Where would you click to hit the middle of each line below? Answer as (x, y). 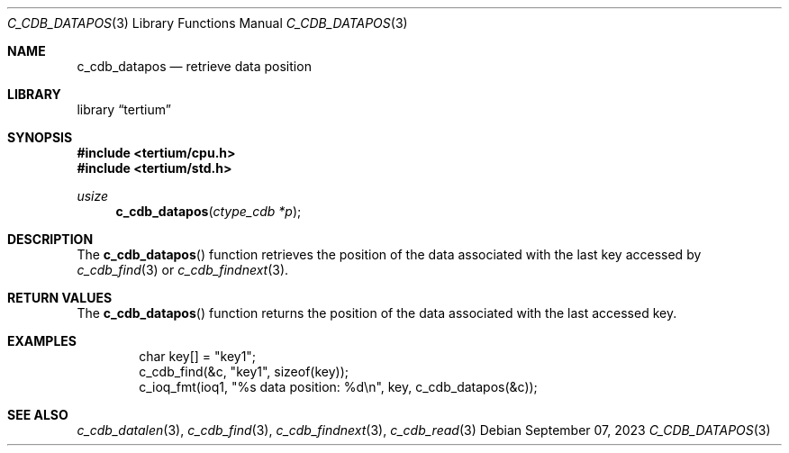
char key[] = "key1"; (198, 356)
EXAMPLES (42, 341)
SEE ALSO (38, 415)
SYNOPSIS (40, 137)
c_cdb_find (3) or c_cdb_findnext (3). (183, 270)
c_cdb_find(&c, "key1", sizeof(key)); (244, 371)
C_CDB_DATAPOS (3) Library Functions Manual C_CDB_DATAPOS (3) (208, 23)
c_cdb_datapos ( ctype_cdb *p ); (209, 211)
